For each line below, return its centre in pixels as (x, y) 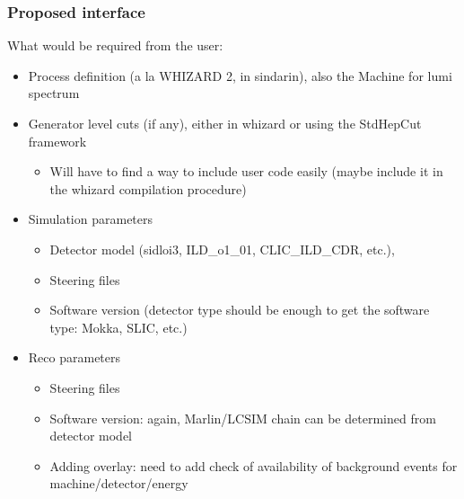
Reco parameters (74, 357)
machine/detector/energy (119, 483)
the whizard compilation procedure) (148, 188)
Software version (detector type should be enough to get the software (240, 310)
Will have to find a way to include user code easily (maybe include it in (246, 171)
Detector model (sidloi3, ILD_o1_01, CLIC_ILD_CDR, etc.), (222, 249)
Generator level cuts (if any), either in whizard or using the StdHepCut (225, 123)
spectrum (54, 93)
